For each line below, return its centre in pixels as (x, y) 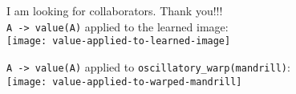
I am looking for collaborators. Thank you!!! (115, 10)
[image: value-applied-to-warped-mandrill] (124, 82)
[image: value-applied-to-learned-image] (119, 41)
